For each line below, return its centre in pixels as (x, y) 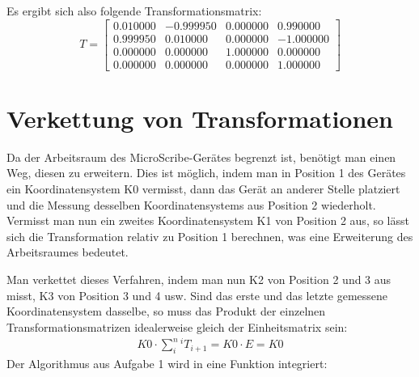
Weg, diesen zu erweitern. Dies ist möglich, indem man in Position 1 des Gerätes (206, 173)
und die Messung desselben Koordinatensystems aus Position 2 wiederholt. (191, 204)
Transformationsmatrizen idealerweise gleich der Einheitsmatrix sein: (177, 326)
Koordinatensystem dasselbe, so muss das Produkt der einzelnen (166, 311)
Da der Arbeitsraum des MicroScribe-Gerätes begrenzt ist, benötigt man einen (201, 157)
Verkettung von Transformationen (200, 118)
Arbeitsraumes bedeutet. (68, 252)
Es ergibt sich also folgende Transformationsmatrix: (134, 11)
